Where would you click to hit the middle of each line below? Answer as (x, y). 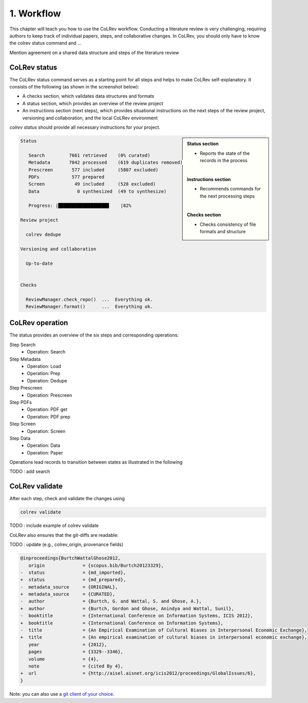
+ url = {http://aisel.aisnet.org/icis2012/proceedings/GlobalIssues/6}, (138, 673)
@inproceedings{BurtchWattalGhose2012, (70, 558)
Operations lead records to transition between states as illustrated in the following (96, 462)
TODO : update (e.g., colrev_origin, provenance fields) (66, 544)
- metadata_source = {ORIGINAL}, (69, 587)
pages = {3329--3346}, (76, 652)
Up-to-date (40, 263)
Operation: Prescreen (50, 395)
